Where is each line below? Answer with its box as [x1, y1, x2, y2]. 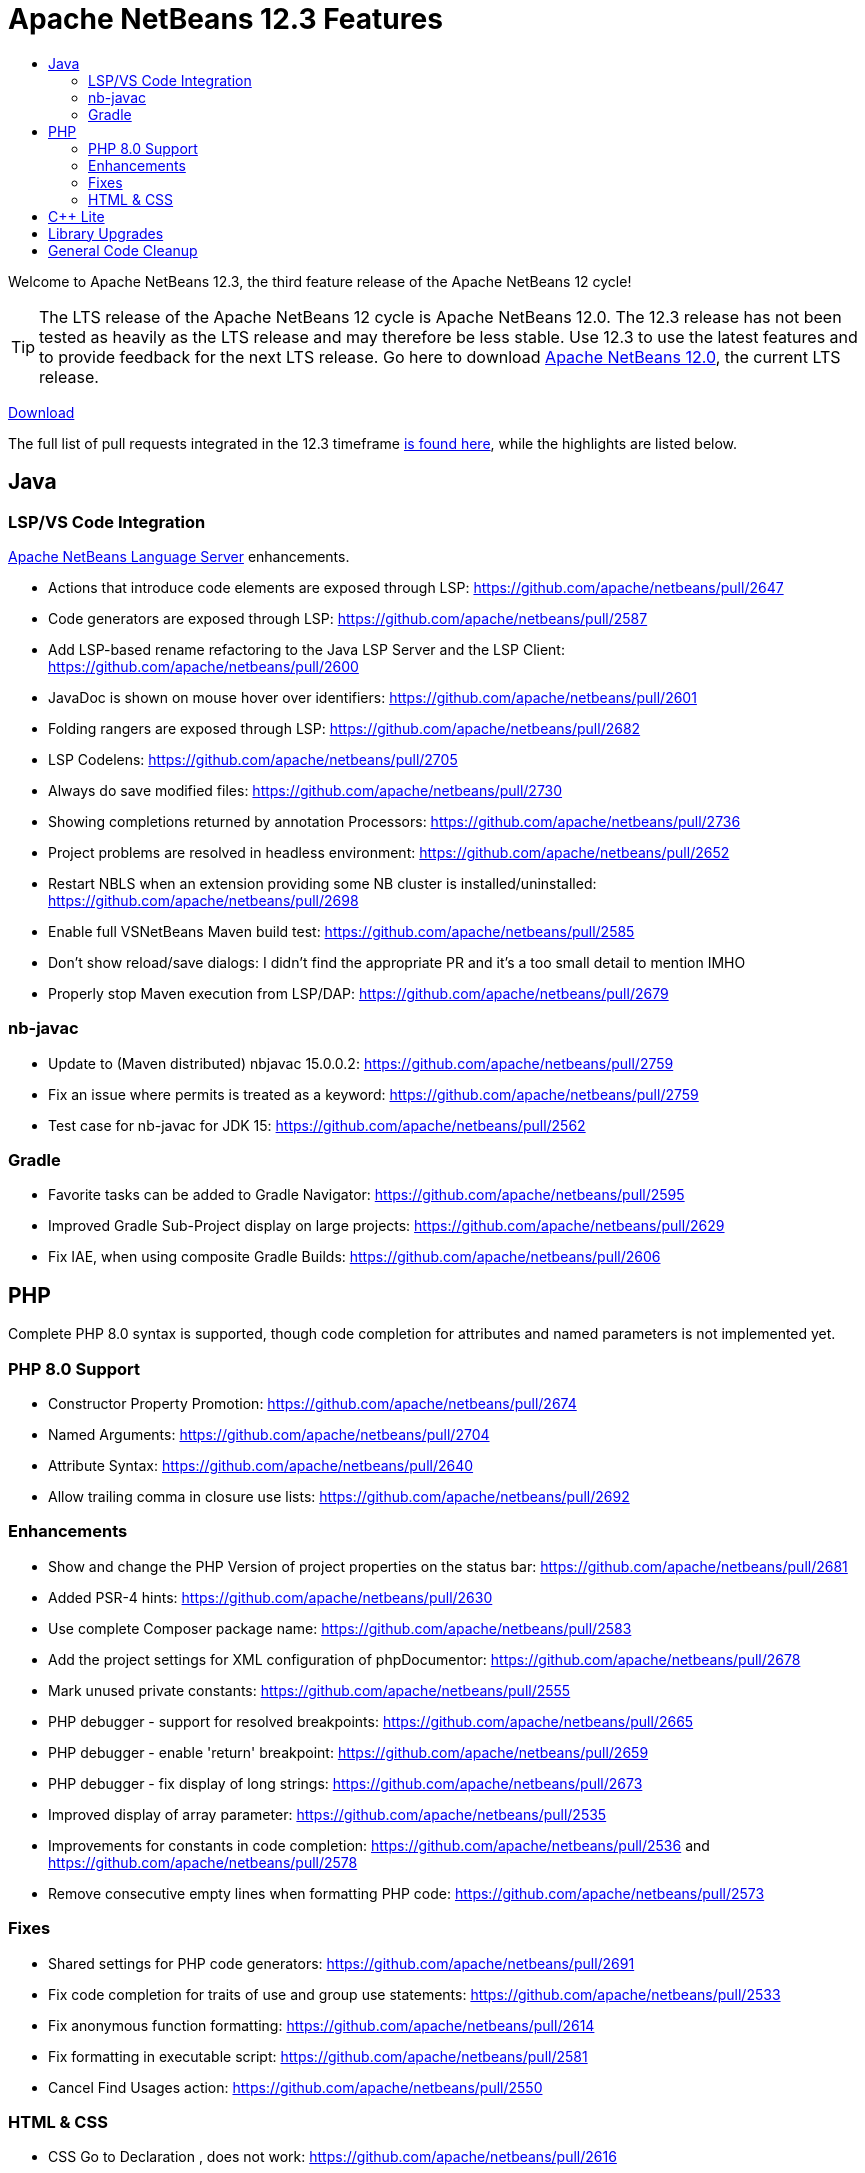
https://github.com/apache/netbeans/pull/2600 [48, 657, 359, 675]
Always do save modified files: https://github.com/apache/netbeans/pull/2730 [48, 781, 563, 799]
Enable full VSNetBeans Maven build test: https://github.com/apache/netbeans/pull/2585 [48, 922, 635, 940]
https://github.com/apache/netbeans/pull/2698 [48, 891, 359, 909]
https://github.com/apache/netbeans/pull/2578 [48, 1853, 358, 1871]
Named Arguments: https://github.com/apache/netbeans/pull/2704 [48, 1426, 490, 1444]
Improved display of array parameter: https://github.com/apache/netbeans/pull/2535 [48, 1805, 607, 1823]
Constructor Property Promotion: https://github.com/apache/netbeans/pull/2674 [48, 1395, 577, 1413]
